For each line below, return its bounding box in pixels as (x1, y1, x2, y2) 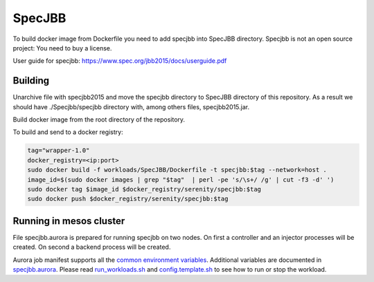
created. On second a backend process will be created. (12, 243, 171, 252)
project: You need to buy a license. (12, 44, 112, 52)
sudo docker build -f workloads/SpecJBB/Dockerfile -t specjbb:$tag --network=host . (27, 166, 327, 174)
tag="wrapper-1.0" (27, 147, 90, 155)
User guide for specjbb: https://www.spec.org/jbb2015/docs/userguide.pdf (12, 57, 227, 65)
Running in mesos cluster (12, 215, 125, 227)
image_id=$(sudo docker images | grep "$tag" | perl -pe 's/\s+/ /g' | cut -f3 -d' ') (27, 176, 335, 183)
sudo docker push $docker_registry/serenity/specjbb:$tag (27, 195, 229, 203)
